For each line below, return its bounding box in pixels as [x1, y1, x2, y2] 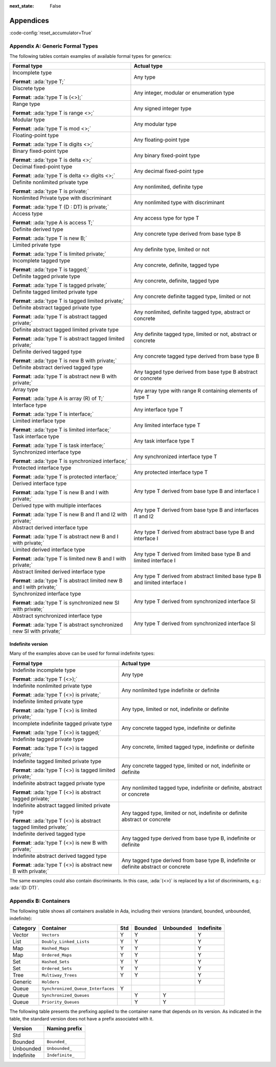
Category [12, 925, 36, 932]
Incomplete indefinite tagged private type [12, 720, 112, 727]
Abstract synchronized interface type [12, 612, 102, 619]
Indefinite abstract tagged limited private [12, 802, 111, 809]
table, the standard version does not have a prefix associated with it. [9, 1015, 154, 1021]
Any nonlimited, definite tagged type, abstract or [133, 308, 250, 316]
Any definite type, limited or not [133, 246, 210, 253]
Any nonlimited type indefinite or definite [121, 686, 220, 694]
